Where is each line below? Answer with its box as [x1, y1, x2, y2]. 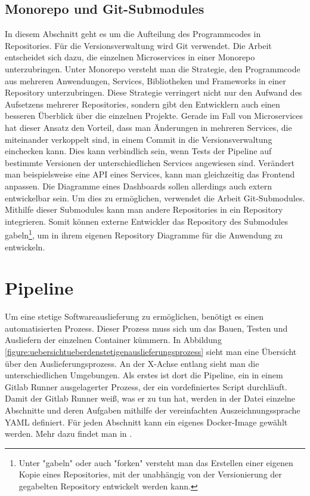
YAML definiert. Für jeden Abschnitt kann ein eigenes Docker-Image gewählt [5, 415, 288, 428]
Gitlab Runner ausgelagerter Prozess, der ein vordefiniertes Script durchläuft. [5, 380, 287, 393]
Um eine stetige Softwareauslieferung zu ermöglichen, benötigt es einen [5, 310, 263, 323]
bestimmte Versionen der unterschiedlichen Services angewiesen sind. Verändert [5, 156, 295, 169]
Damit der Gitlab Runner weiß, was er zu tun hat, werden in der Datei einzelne [5, 392, 296, 405]
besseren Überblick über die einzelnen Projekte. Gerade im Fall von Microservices [5, 109, 303, 122]
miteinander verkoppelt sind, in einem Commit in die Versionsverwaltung [5, 133, 272, 145]
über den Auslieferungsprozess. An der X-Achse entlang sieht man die [5, 357, 259, 369]
